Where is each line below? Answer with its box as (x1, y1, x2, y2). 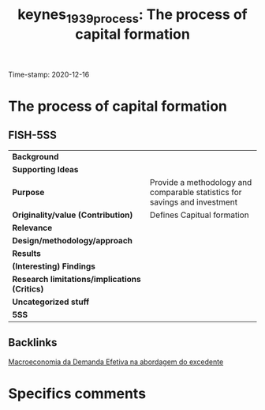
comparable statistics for (149, 186, 242, 197)
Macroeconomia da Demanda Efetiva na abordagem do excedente (8, 357, 224, 367)
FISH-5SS (8, 129, 58, 142)
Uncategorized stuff (12, 296, 90, 307)
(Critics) (12, 283, 44, 294)
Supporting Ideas (12, 164, 79, 175)
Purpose (12, 186, 45, 197)
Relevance (12, 222, 53, 233)
